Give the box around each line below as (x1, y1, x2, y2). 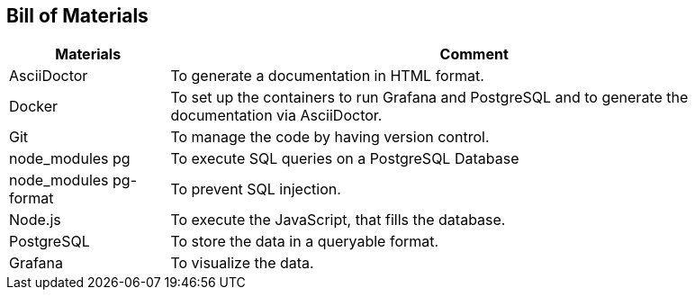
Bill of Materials (6, 4, 149, 27)
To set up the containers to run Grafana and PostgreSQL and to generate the (170, 88, 689, 107)
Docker (9, 97, 59, 116)
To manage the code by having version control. (170, 128, 490, 147)
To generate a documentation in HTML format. (170, 67, 484, 85)
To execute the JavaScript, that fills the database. (170, 211, 506, 229)
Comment (439, 45, 509, 64)
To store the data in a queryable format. (170, 232, 439, 251)
